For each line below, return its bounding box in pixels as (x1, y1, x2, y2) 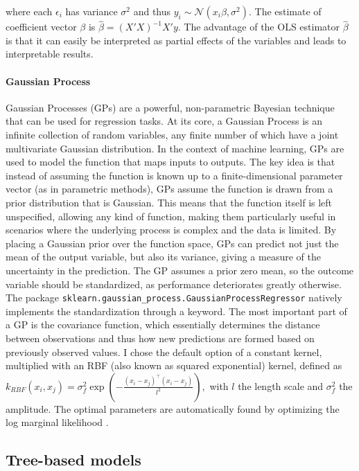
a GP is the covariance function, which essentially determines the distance (6, 317, 320, 332)
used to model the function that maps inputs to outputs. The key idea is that (6, 154, 335, 169)
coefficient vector (6, 19, 77, 34)
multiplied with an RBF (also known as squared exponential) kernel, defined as (6, 358, 342, 373)
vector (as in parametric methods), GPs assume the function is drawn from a (6, 181, 333, 196)
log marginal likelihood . (6, 415, 109, 429)
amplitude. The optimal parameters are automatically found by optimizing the (6, 401, 340, 416)
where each (6, 4, 53, 18)
